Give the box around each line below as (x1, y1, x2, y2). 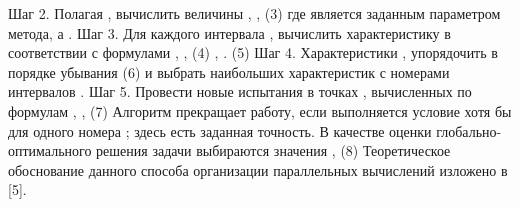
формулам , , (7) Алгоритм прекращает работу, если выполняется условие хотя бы (8, 100, 512, 121)
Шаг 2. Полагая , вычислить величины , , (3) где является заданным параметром (8, 3, 501, 23)
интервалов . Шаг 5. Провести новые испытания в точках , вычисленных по (8, 81, 472, 102)
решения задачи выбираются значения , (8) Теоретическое (96, 140, 451, 161)
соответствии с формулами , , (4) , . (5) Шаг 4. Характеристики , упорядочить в (8, 42, 498, 63)
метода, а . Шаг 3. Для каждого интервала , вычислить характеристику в (8, 22, 451, 43)
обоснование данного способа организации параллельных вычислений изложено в (8, 159, 508, 180)
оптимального (8, 140, 92, 161)
